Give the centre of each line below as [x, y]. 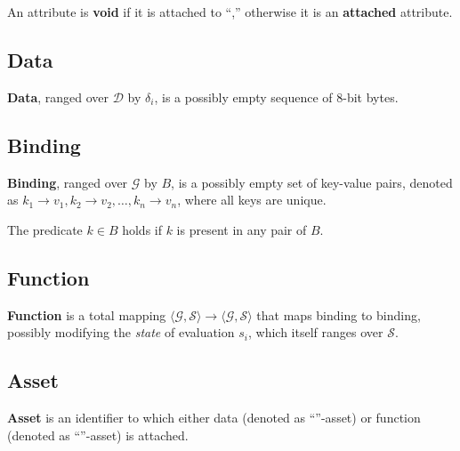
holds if [142, 229]
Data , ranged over [58, 97]
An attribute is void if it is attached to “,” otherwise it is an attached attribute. [230, 12]
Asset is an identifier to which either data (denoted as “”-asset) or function [214, 417]
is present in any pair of [242, 229]
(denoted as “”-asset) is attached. [98, 435]
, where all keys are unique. [252, 200]
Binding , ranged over [68, 182]
